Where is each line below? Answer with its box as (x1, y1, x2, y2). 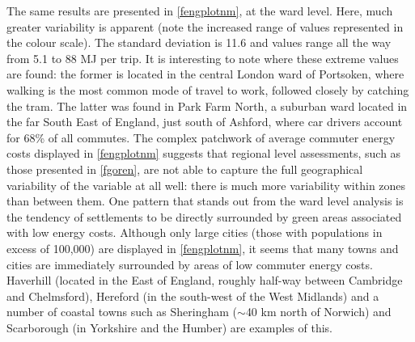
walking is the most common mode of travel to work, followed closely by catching (6, 81, 409, 98)
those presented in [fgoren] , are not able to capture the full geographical (6, 160, 363, 177)
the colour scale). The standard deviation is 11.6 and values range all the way (6, 34, 392, 51)
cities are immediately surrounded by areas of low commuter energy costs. (6, 255, 373, 272)
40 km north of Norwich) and (245, 303, 392, 320)
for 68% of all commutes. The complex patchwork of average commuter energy (6, 129, 396, 146)
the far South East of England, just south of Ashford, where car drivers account (6, 113, 403, 130)
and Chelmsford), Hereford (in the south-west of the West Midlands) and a (6, 287, 379, 304)
